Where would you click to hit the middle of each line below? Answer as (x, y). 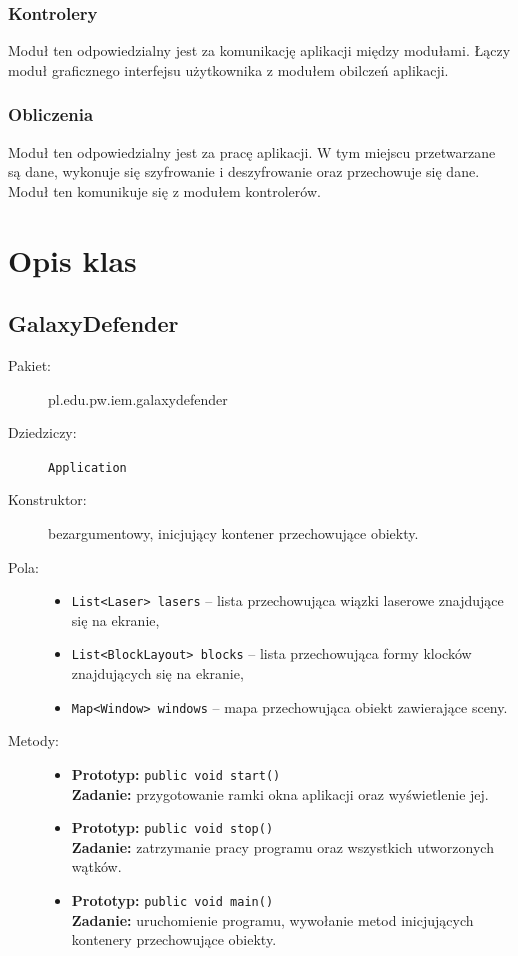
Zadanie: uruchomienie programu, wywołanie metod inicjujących (272, 919)
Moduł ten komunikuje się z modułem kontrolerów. (164, 190)
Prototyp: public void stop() (172, 827)
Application (87, 467)
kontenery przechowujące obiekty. (174, 939)
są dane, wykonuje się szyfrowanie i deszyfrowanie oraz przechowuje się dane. (244, 171)
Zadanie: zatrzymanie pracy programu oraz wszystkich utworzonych (282, 846)
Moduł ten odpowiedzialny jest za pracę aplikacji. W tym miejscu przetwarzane (252, 151)
